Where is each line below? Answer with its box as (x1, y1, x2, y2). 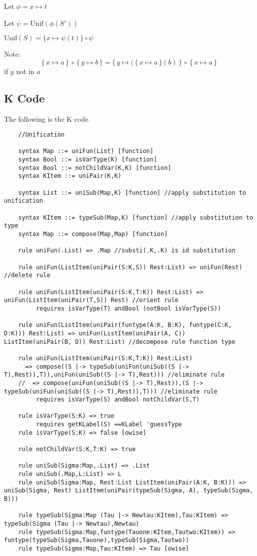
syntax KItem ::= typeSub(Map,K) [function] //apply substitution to (18, 214, 254, 221)
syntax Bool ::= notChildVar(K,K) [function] (18, 164, 171, 171)
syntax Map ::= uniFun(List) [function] (18, 148, 154, 155)
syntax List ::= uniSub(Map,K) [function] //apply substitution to (18, 189, 246, 196)
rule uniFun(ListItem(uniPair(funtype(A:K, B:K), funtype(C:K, (18, 321, 232, 329)
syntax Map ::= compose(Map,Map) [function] (18, 231, 168, 238)
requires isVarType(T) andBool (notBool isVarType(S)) (36, 305, 221, 312)
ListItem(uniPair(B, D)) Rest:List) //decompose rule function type (4, 338, 236, 345)
